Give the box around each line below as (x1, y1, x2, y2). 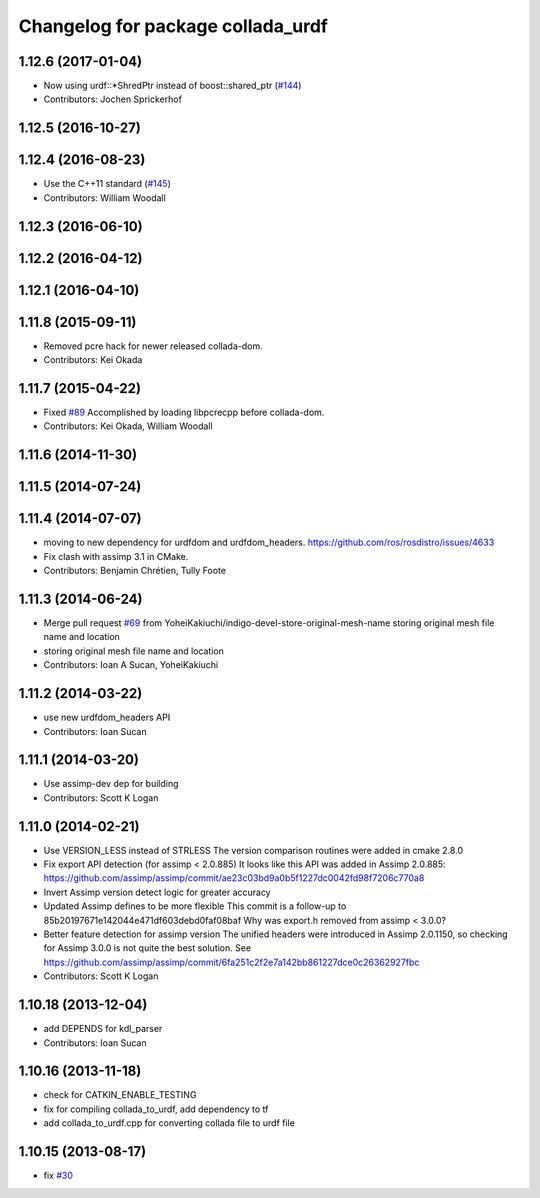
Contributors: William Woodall (43, 191, 167, 204)
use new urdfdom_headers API (43, 711, 171, 724)
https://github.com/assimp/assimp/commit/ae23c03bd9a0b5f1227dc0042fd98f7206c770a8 (43, 872, 425, 884)
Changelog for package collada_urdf (18, 15, 329, 37)
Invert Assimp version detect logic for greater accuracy (43, 886, 271, 898)
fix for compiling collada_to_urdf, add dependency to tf (43, 1103, 269, 1115)
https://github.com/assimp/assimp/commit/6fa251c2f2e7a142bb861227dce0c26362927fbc (43, 956, 420, 968)
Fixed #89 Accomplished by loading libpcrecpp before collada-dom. (43, 406, 325, 419)
